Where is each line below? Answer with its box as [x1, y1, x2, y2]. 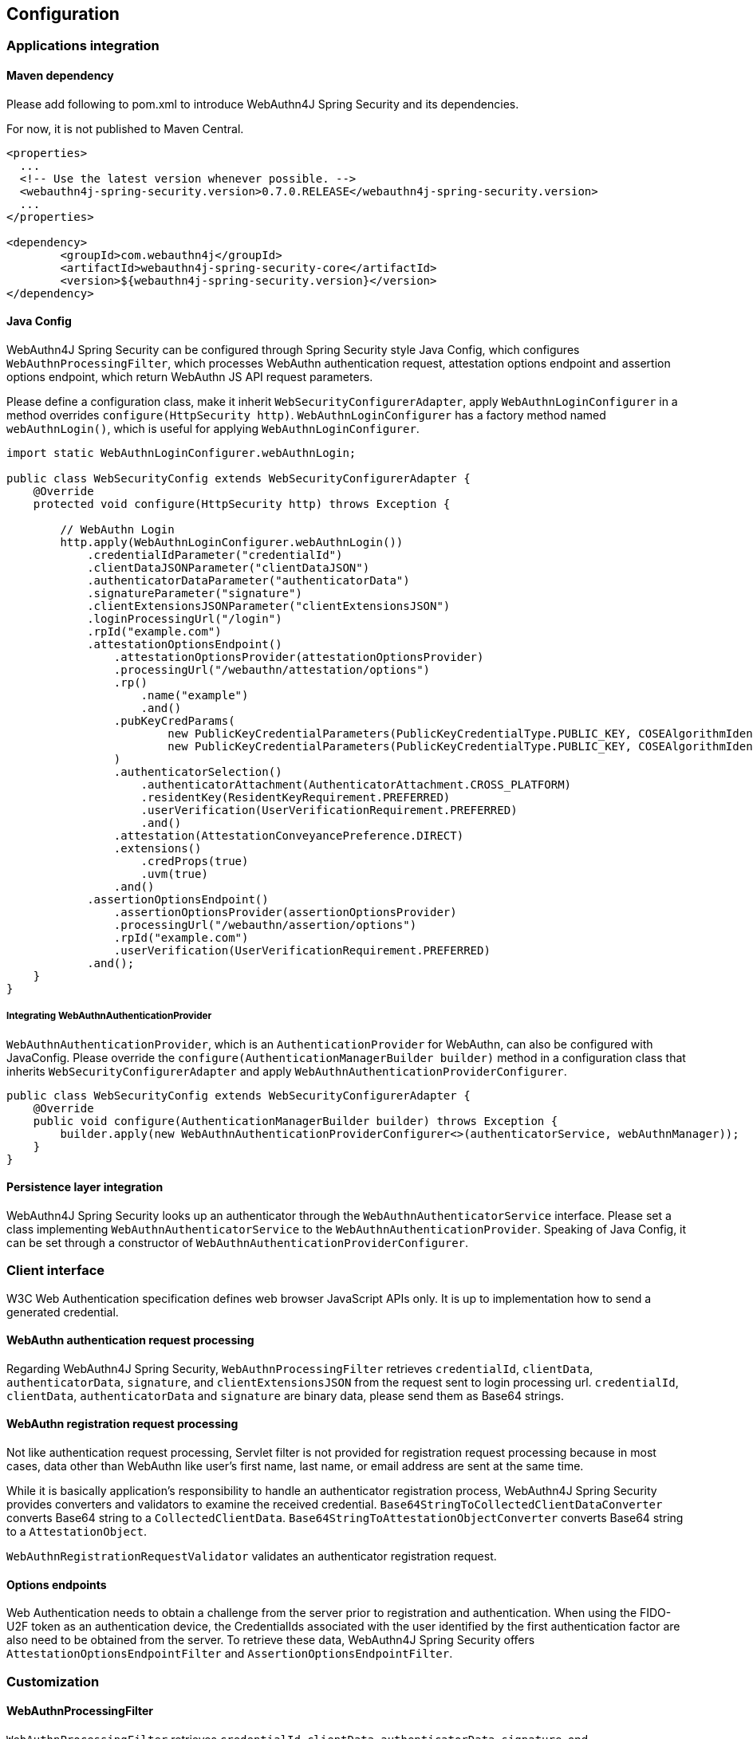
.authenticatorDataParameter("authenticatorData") [87, 573, 410, 587]
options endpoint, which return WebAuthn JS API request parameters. [6, 369, 373, 384]
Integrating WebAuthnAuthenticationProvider [6, 1010, 212, 1022]
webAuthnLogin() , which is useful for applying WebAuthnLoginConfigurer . [6, 421, 420, 435]
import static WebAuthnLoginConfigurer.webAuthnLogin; [6, 446, 357, 459]
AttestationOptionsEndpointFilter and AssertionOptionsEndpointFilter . [6, 1647, 453, 1661]
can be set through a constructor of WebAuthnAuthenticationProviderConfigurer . [6, 1235, 469, 1249]
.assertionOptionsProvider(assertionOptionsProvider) [113, 905, 457, 919]
